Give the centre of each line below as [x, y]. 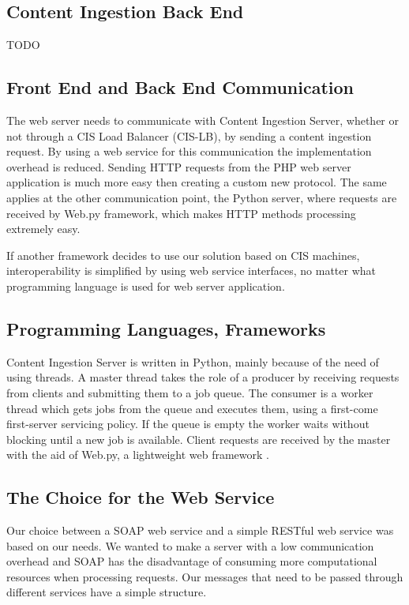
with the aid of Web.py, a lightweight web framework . [138, 455]
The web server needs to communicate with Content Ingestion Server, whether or [203, 120]
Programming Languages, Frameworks [166, 328]
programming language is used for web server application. [146, 286]
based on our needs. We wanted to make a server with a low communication [190, 545]
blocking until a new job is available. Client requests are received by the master [199, 439]
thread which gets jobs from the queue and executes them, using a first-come [192, 408]
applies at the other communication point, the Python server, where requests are [202, 197]
